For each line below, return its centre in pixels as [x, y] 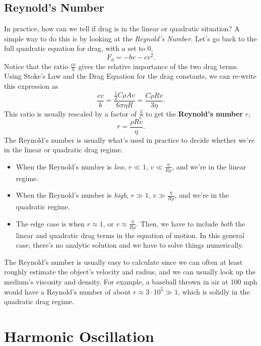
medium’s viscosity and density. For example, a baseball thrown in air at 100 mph [131, 282]
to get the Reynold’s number [194, 113]
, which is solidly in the [214, 291]
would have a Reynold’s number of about [68, 291]
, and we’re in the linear [209, 166]
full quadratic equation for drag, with [62, 48]
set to [136, 48]
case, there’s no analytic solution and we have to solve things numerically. [130, 245]
